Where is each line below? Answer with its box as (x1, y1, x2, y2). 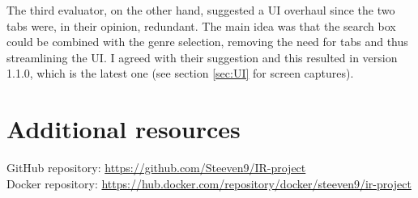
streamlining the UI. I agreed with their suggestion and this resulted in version (6, 48, 398, 65)
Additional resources (6, 112, 241, 145)
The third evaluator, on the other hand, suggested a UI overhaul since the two (6, 2, 395, 18)
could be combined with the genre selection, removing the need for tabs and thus (6, 33, 408, 50)
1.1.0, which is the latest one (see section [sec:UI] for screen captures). (6, 65, 354, 82)
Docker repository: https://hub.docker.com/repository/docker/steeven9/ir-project (6, 175, 412, 192)
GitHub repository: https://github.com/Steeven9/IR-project (6, 159, 306, 176)
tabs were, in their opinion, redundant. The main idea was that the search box (6, 17, 396, 34)
